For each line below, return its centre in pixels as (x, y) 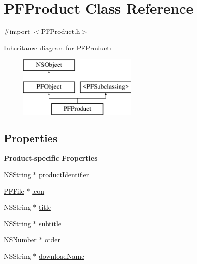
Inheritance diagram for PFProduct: (58, 47)
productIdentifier (64, 174)
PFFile (14, 190)
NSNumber (20, 239)
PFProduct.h (60, 31)
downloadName (62, 256)
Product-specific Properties (51, 158)
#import (17, 31)
